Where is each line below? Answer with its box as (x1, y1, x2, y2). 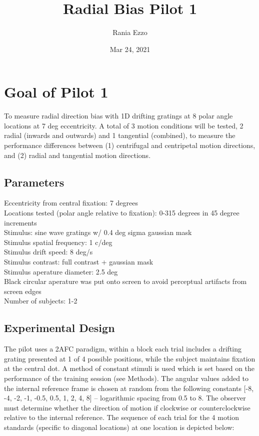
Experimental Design (4, 320, 115, 335)
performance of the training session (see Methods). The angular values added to (4, 372, 249, 383)
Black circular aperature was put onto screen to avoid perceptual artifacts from (4, 276, 247, 286)
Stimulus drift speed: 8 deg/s (4, 246, 93, 257)
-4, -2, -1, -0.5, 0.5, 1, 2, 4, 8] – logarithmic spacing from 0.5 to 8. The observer (4, 392, 246, 403)
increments (4, 217, 37, 227)
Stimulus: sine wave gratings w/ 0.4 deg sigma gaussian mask (4, 227, 192, 237)
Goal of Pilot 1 (4, 81, 108, 102)
